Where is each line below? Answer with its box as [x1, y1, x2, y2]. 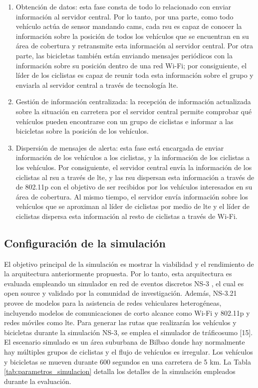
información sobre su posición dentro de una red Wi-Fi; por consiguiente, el [15, 60, 247, 70]
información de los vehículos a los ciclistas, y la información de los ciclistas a [15, 152, 250, 163]
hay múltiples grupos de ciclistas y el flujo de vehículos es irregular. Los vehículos [4, 347, 253, 357]
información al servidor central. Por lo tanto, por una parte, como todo [15, 11, 234, 21]
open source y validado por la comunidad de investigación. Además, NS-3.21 [4, 288, 237, 298]
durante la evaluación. [4, 376, 71, 386]
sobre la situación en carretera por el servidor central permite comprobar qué [15, 106, 252, 116]
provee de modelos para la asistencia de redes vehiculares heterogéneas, [4, 298, 222, 308]
